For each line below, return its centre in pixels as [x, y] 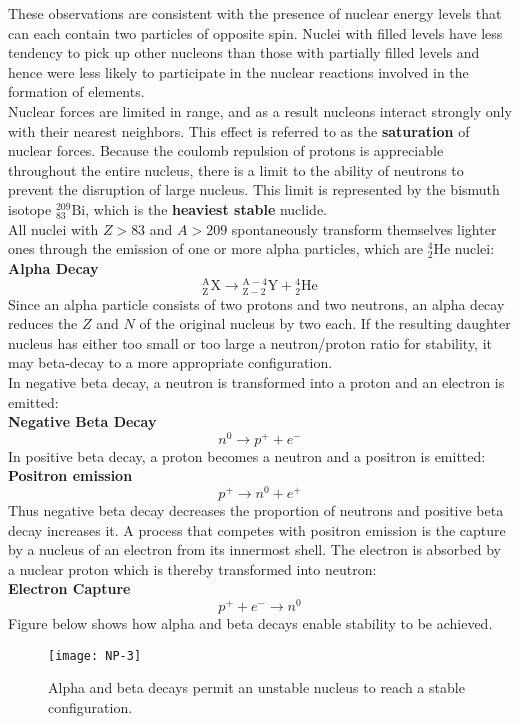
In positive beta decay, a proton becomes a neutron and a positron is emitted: [247, 455]
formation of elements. [76, 91]
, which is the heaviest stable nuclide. [206, 208]
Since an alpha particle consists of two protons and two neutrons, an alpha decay [256, 303]
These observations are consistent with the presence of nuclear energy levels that [255, 13]
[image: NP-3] [95, 655]
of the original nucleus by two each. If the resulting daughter [325, 323]
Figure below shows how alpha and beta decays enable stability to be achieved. [250, 623]
